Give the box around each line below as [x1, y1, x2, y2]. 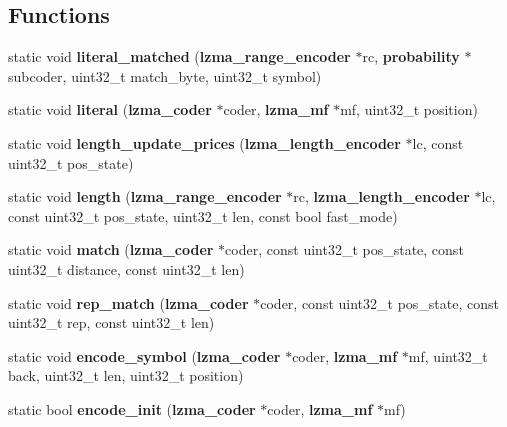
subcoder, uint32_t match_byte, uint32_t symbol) [8, 65, 322, 86]
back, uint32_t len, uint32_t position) [8, 365, 244, 386]
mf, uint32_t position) [340, 99, 478, 120]
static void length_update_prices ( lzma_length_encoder [8, 132, 401, 153]
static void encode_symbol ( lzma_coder [8, 345, 281, 366]
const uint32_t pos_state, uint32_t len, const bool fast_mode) [8, 205, 398, 226]
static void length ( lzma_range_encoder [8, 186, 282, 207]
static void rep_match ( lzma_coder [8, 292, 249, 313]
